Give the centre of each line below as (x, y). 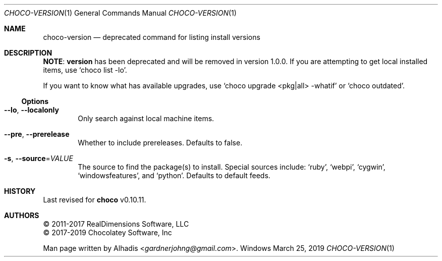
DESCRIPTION (28, 53)
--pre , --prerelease (37, 134)
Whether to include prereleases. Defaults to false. (160, 143)
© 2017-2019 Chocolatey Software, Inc (107, 232)
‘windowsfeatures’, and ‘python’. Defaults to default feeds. (174, 175)
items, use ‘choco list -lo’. (85, 70)
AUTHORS (22, 215)
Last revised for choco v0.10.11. (95, 200)
